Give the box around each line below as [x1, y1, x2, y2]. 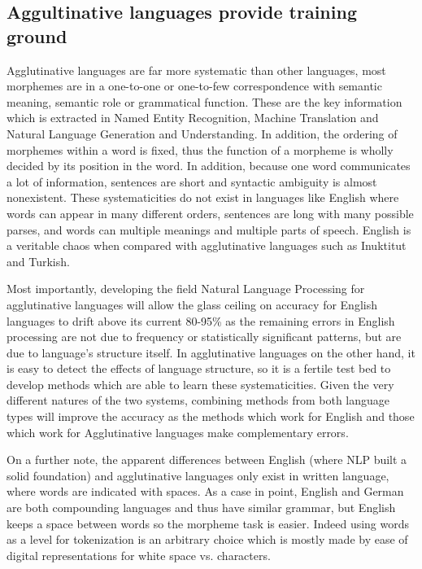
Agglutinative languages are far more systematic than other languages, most [7, 61, 386, 78]
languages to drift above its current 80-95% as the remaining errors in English [7, 312, 395, 329]
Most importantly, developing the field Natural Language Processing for [7, 280, 365, 297]
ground [7, 23, 67, 48]
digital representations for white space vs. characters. [7, 546, 271, 563]
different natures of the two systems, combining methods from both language [7, 392, 390, 409]
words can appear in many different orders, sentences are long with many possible [7, 204, 414, 221]
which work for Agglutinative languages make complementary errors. [7, 423, 349, 440]
